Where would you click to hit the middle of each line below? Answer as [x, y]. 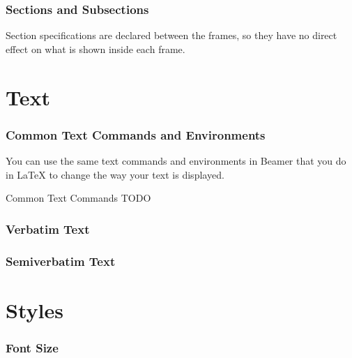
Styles [35, 309]
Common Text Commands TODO [78, 198]
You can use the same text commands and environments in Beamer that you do [176, 161]
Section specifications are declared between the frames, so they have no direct [171, 35]
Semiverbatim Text [61, 261]
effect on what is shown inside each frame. [95, 49]
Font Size [32, 347]
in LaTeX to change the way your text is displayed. [115, 174]
